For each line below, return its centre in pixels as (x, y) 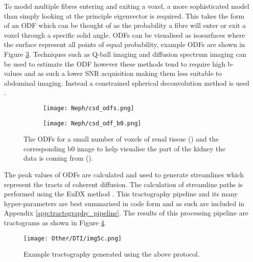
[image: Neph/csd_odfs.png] (89, 108)
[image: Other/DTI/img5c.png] (73, 238)
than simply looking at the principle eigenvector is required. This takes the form (124, 15)
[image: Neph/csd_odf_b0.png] (92, 123)
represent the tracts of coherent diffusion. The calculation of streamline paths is (123, 184)
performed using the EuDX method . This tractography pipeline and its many (121, 194)
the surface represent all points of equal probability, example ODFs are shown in (125, 44)
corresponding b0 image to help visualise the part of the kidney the (125, 148)
